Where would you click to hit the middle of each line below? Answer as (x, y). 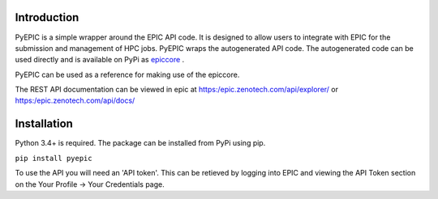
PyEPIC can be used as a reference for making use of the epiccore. (127, 74)
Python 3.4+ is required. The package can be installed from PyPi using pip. (140, 143)
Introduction (47, 17)
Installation (44, 124)
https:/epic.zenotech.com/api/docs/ (75, 100)
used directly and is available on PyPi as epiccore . (100, 60)
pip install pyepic (54, 158)
